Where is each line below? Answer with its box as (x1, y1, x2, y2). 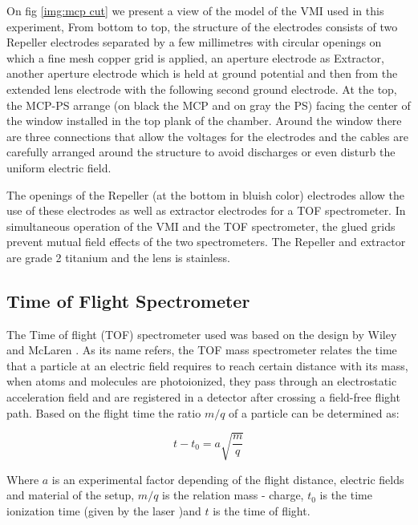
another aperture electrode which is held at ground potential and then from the (6, 65, 398, 82)
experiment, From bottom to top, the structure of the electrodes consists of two (6, 18, 398, 34)
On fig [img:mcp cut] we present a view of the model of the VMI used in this (6, 2, 384, 18)
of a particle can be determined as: (229, 404, 400, 421)
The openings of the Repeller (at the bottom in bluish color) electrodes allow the (6, 186, 404, 203)
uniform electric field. (6, 159, 112, 176)
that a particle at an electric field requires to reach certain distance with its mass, (6, 357, 408, 374)
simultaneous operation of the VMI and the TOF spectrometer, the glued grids (6, 217, 396, 234)
